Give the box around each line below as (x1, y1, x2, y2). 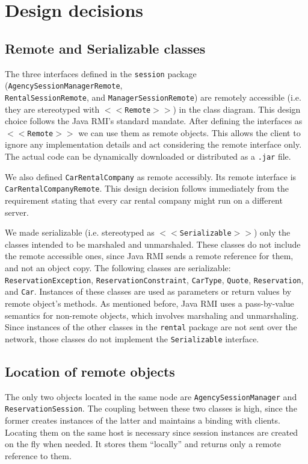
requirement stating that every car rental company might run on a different (5, 194, 283, 207)
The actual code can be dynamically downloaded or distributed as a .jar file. (5, 150, 291, 163)
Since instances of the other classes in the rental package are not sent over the (5, 321, 297, 333)
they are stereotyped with (5, 102, 100, 115)
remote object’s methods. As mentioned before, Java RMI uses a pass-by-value (5, 296, 294, 309)
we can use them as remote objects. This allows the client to (78, 126, 301, 139)
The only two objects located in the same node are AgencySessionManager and (5, 390, 297, 403)
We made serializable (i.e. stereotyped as (5, 226, 155, 239)
